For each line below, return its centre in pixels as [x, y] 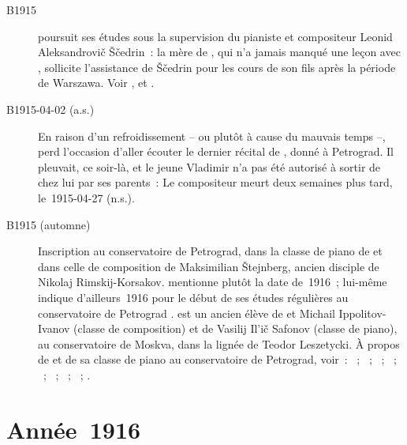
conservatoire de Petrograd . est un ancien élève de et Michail [187, 313]
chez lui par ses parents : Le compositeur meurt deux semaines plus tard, [215, 182]
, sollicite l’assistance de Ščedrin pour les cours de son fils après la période [217, 67]
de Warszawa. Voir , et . [96, 83]
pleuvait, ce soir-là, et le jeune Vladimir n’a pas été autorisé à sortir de [209, 166]
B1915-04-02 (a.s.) [50, 109]
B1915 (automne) [49, 224]
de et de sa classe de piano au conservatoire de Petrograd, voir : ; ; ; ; [217, 359]
